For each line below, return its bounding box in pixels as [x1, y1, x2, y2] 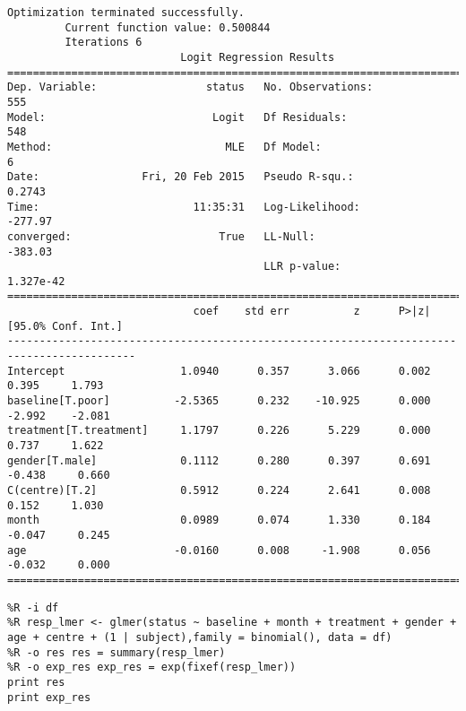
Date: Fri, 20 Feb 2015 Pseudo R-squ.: [7, 170, 354, 184]
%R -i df [7, 601, 59, 614]
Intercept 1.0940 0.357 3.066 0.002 [7, 364, 431, 377]
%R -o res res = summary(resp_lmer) [7, 646, 226, 659]
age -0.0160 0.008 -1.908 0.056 [7, 543, 431, 557]
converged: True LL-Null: [7, 230, 315, 243]
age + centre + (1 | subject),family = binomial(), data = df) [7, 630, 393, 644]
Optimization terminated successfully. [7, 6, 245, 19]
